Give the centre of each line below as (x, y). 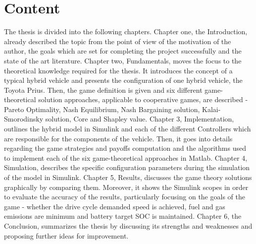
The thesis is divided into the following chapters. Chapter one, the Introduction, (126, 31)
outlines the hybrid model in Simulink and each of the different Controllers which (128, 129)
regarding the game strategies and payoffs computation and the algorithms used (125, 148)
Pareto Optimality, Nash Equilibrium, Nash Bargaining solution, (102, 109)
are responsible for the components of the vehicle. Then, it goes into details (118, 138)
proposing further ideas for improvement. (66, 235)
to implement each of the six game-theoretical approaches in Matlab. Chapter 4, (126, 157)
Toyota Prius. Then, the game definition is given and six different (103, 90)
